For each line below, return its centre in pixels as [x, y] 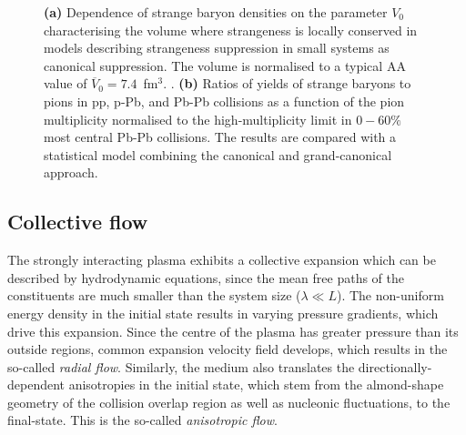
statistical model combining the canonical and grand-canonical [218, 154]
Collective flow [78, 222]
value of [66, 83]
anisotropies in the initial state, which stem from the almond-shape [256, 384]
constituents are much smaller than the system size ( [154, 295]
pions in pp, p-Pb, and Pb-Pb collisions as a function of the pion [224, 101]
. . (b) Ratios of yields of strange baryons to [287, 83]
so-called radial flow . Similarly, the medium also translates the [181, 366]
